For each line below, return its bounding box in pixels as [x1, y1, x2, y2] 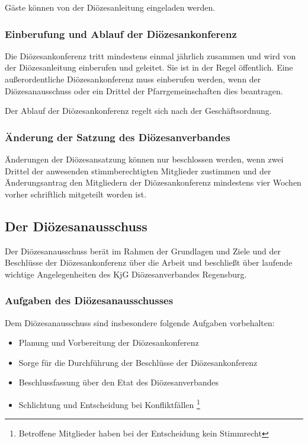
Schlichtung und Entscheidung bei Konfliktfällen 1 [18, 396, 200, 410]
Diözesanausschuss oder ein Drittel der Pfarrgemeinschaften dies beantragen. [5, 84, 283, 97]
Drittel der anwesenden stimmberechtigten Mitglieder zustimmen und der [5, 164, 271, 177]
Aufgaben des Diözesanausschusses [5, 293, 174, 308]
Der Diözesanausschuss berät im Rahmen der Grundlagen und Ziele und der [5, 244, 281, 257]
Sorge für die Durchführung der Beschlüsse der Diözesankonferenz [18, 356, 258, 368]
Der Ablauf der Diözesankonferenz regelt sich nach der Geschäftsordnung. [5, 104, 272, 117]
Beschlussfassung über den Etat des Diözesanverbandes [18, 376, 219, 388]
